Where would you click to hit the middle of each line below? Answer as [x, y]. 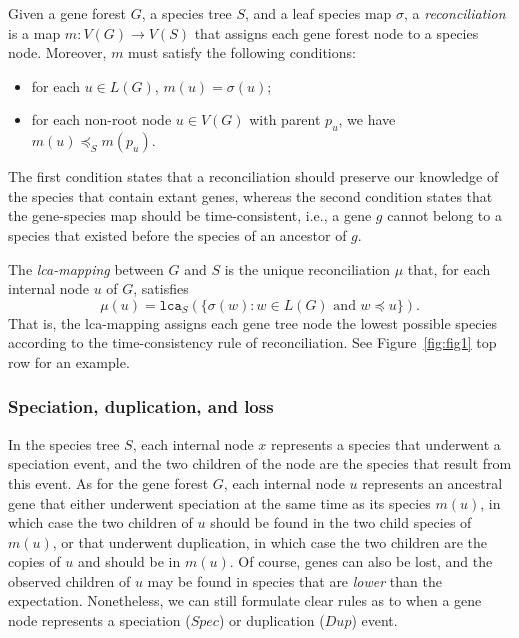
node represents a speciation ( [99, 620]
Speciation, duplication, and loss [141, 406]
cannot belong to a [444, 215]
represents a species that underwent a [385, 443]
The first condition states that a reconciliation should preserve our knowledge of [253, 176]
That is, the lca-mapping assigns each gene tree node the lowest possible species [253, 322]
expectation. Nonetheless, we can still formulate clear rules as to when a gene [245, 600]
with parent [285, 119]
